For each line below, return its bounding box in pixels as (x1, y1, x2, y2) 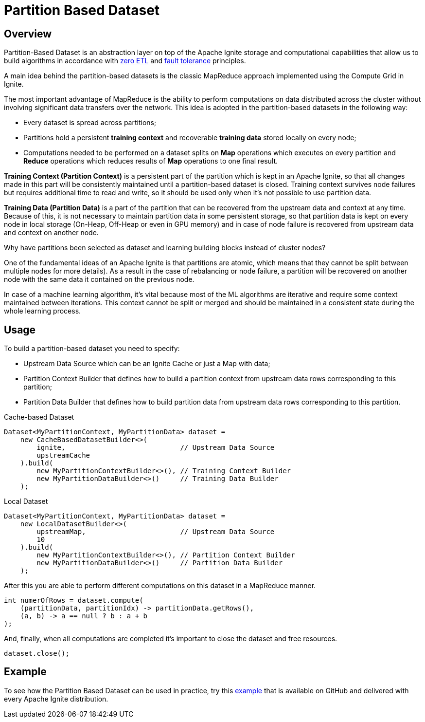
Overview (4, 27, 52, 40)
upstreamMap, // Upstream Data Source (36, 528, 275, 536)
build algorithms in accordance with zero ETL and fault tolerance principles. (4, 56, 246, 65)
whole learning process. (4, 307, 81, 315)
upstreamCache (36, 451, 90, 460)
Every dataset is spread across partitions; (23, 118, 157, 127)
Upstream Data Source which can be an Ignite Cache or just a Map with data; (23, 359, 270, 368)
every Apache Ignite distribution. (4, 694, 108, 703)
